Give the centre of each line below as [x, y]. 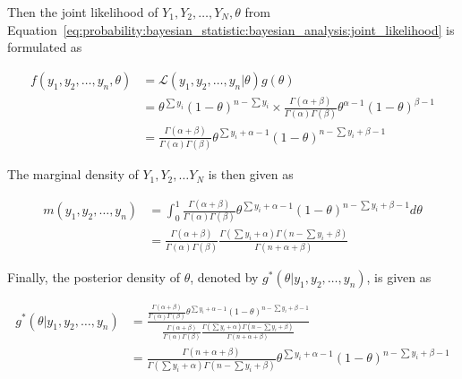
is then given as [251, 174]
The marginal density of [73, 174]
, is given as [399, 277]
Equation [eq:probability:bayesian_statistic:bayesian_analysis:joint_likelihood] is [231, 29]
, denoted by [224, 277]
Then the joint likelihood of [83, 12]
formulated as [45, 47]
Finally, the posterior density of [94, 277]
